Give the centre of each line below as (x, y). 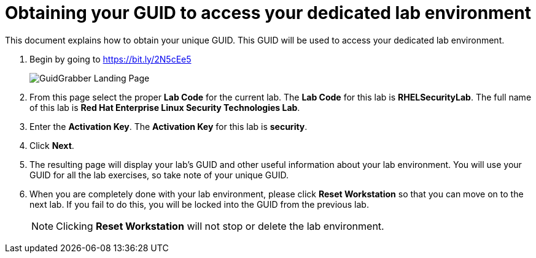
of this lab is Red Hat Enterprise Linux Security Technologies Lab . (165, 107)
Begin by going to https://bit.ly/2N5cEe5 (111, 59)
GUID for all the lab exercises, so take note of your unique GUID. (159, 175)
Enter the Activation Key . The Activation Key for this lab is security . (169, 126)
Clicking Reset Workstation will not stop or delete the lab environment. (220, 226)
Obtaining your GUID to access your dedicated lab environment (268, 13)
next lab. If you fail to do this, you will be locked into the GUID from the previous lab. (199, 204)
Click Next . (52, 145)
